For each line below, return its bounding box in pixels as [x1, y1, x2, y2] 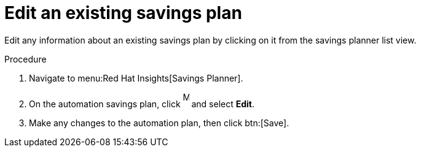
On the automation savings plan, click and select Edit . [29, 98, 255, 109]
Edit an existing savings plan [4, 2, 242, 23]
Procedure [4, 53, 47, 64]
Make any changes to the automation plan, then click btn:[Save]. [29, 117, 289, 128]
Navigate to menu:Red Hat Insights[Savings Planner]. [29, 72, 243, 83]
